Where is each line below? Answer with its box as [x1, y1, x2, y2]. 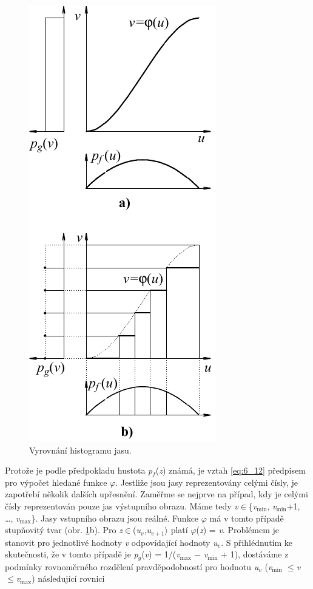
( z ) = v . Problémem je [196, 523, 280, 536]
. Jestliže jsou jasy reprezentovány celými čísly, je [115, 475, 298, 488]
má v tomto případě [209, 511, 284, 524]
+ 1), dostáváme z [221, 548, 289, 560]
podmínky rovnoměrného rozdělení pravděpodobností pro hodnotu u [5, 560, 259, 573]
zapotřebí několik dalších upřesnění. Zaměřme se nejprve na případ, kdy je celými [5, 488, 308, 500]
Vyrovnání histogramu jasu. [29, 443, 132, 456]
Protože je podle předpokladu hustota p [5, 464, 153, 477]
